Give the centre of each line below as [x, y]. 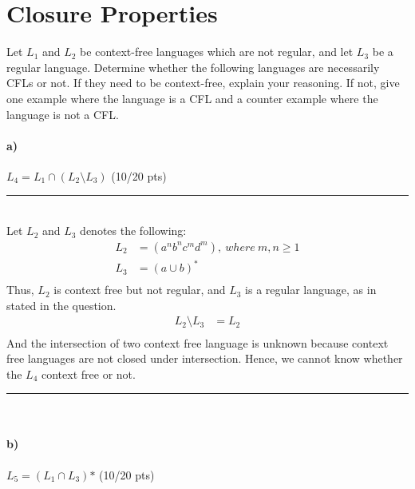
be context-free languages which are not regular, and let [217, 52]
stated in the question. [61, 305]
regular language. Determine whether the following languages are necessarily [193, 67]
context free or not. [89, 374]
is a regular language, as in [311, 290]
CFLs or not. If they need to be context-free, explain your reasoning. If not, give [203, 83]
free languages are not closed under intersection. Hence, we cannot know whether [205, 358]
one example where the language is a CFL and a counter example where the [192, 98]
